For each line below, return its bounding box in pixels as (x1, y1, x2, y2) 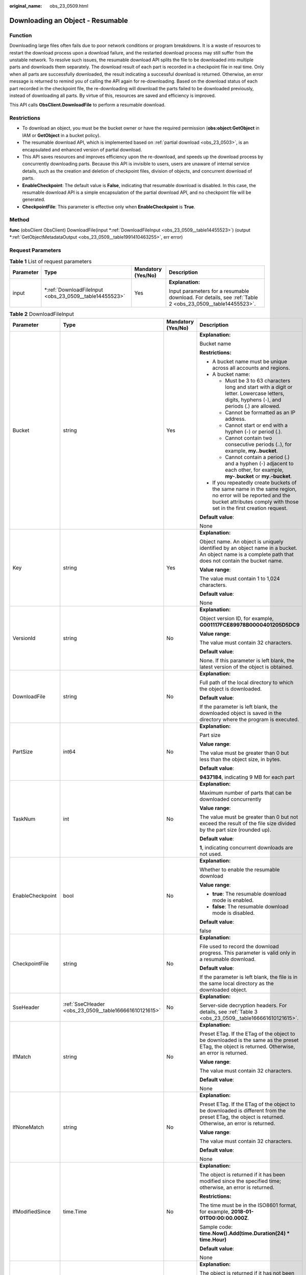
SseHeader (12, 1004, 40, 1011)
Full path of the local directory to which (199, 679, 294, 686)
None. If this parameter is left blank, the (199, 657, 295, 664)
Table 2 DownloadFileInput (9, 310, 74, 317)
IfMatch (12, 1053, 32, 1060)
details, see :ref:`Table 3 (199, 1008, 258, 1015)
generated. (22, 196, 45, 202)
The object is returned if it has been (199, 1171, 286, 1178)
